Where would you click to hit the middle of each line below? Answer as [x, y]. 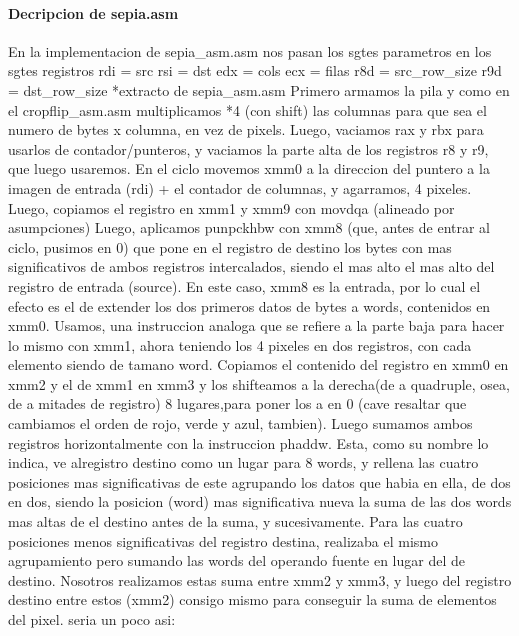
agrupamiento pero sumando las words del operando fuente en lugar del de [237, 560]
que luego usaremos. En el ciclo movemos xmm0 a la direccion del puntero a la [249, 168]
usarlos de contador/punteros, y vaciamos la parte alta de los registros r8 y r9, [248, 148]
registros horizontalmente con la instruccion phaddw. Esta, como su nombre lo [248, 442]
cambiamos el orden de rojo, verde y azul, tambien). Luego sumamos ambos [240, 423]
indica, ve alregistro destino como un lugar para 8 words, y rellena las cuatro [243, 462]
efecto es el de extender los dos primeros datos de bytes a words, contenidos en [249, 305]
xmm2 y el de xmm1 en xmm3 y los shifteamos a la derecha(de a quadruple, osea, [259, 383]
